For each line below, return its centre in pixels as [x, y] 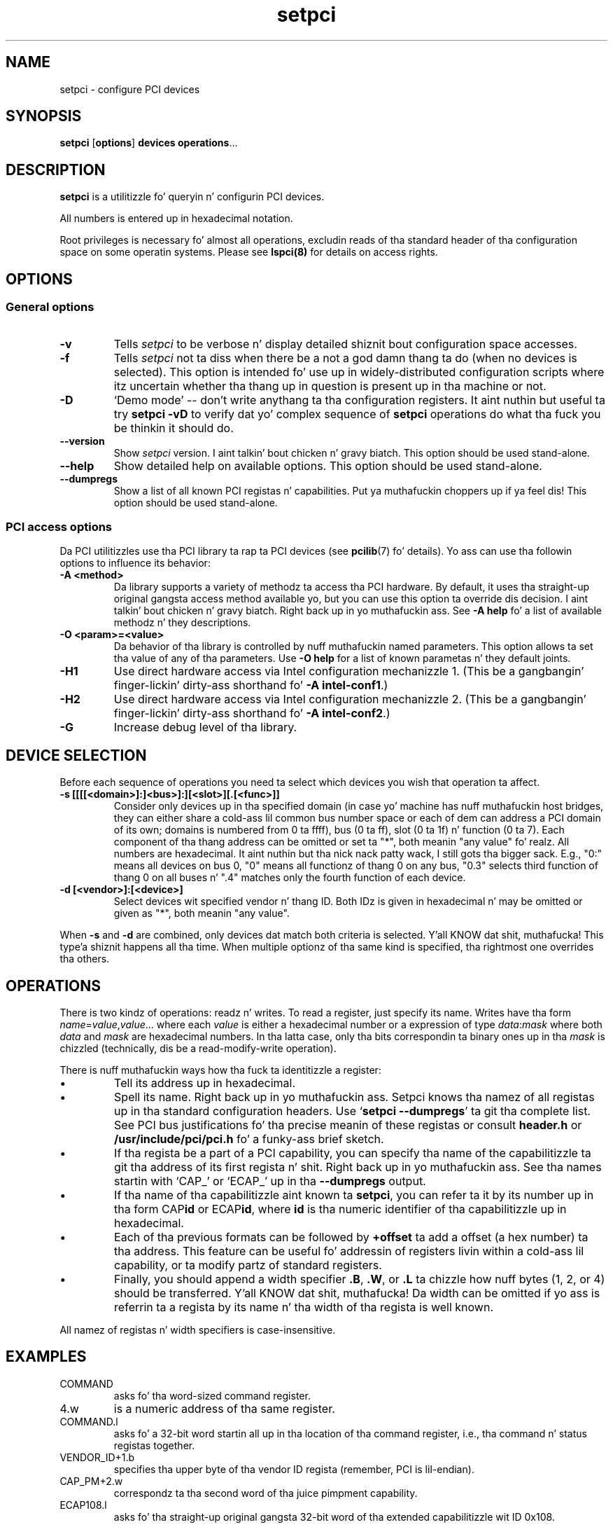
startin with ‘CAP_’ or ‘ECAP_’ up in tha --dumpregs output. [270, 1181]
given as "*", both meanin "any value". [202, 913]
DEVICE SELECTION [76, 755]
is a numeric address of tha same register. [224, 1408]
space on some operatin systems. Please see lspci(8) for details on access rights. [249, 252]
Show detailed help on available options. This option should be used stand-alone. [328, 465]
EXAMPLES [46, 1357]
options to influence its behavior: [135, 563]
